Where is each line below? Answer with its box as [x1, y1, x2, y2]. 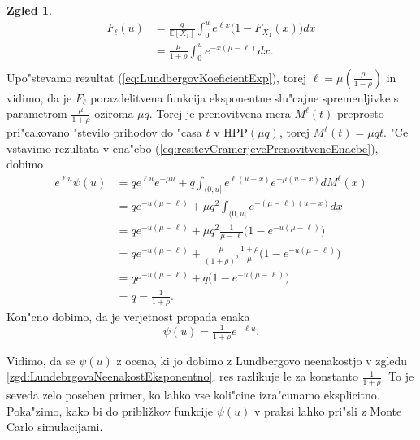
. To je [381, 368, 414, 385]
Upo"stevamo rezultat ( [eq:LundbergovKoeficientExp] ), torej [6, 68, 307, 85]
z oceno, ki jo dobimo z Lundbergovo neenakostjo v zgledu [116, 351, 408, 368]
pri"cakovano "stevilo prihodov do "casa [6, 124, 202, 141]
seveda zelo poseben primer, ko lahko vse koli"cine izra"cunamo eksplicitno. [6, 386, 380, 403]
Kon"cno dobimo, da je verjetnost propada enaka [6, 307, 250, 325]
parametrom [6, 105, 67, 122]
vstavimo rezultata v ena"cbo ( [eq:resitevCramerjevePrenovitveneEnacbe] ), [6, 139, 379, 156]
